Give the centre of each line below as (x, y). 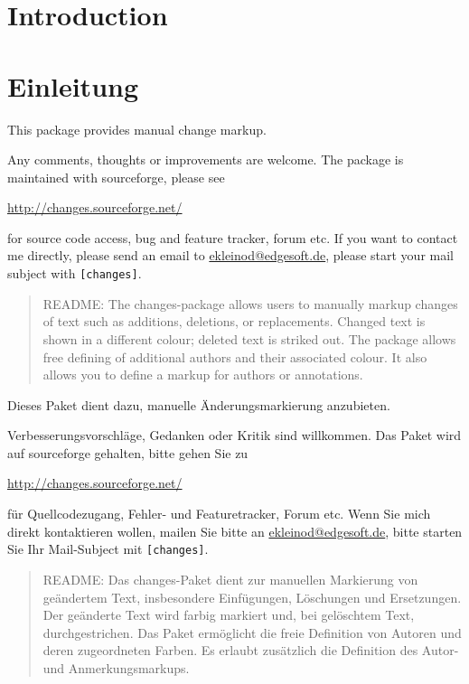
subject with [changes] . (75, 273)
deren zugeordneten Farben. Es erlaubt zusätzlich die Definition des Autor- (251, 650)
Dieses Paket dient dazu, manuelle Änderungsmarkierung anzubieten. (199, 404)
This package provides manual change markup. (137, 129)
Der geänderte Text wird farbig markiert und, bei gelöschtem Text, (229, 615)
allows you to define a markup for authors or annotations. (203, 375)
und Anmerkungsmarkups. (116, 667)
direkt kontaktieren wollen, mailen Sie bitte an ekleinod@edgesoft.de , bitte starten (235, 531)
